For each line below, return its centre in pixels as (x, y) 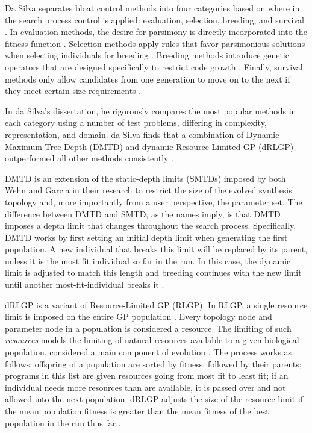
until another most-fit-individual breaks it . (85, 285)
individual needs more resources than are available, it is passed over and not (145, 387)
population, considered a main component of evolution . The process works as (148, 352)
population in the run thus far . (63, 422)
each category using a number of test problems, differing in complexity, (136, 123)
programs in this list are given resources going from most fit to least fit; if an (147, 375)
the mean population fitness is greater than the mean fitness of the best (137, 411)
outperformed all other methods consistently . (89, 158)
